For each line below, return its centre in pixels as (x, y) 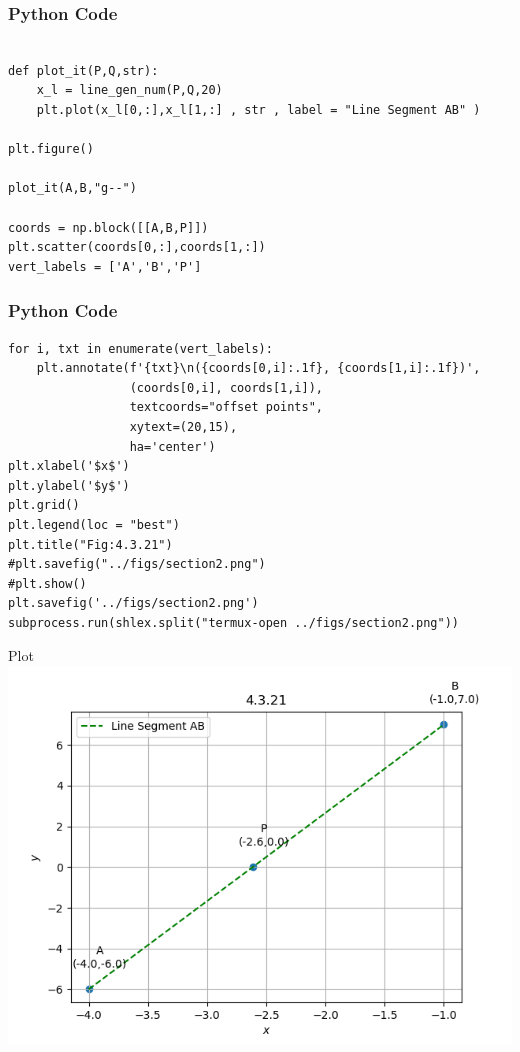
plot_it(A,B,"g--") (72, 188)
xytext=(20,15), (183, 426)
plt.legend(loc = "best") (94, 524)
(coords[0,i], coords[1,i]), (226, 387)
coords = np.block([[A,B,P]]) (108, 227)
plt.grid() (44, 505)
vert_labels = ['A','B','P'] (105, 266)
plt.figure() (51, 149)
